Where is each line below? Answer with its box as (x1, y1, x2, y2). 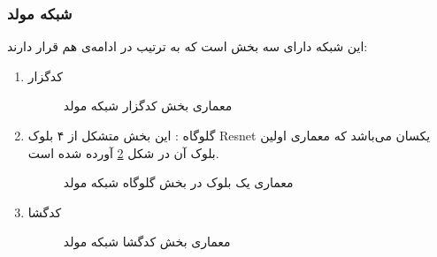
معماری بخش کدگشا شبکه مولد (63, 232, 231, 251)
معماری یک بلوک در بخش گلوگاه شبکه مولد (63, 173, 294, 192)
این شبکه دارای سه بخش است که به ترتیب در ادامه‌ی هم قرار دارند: (7, 37, 368, 56)
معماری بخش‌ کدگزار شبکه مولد (63, 96, 233, 115)
